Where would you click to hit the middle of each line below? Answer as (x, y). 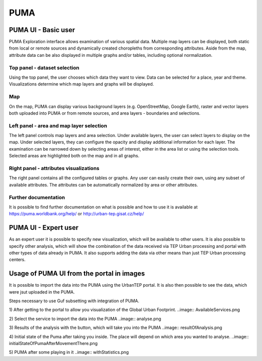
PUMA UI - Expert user (44, 228)
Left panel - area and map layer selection (58, 125)
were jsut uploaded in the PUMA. (42, 292)
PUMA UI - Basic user (42, 30)
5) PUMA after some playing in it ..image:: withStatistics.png (69, 352)
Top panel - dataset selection (44, 68)
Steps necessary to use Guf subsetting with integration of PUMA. (74, 301)
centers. (17, 259)
